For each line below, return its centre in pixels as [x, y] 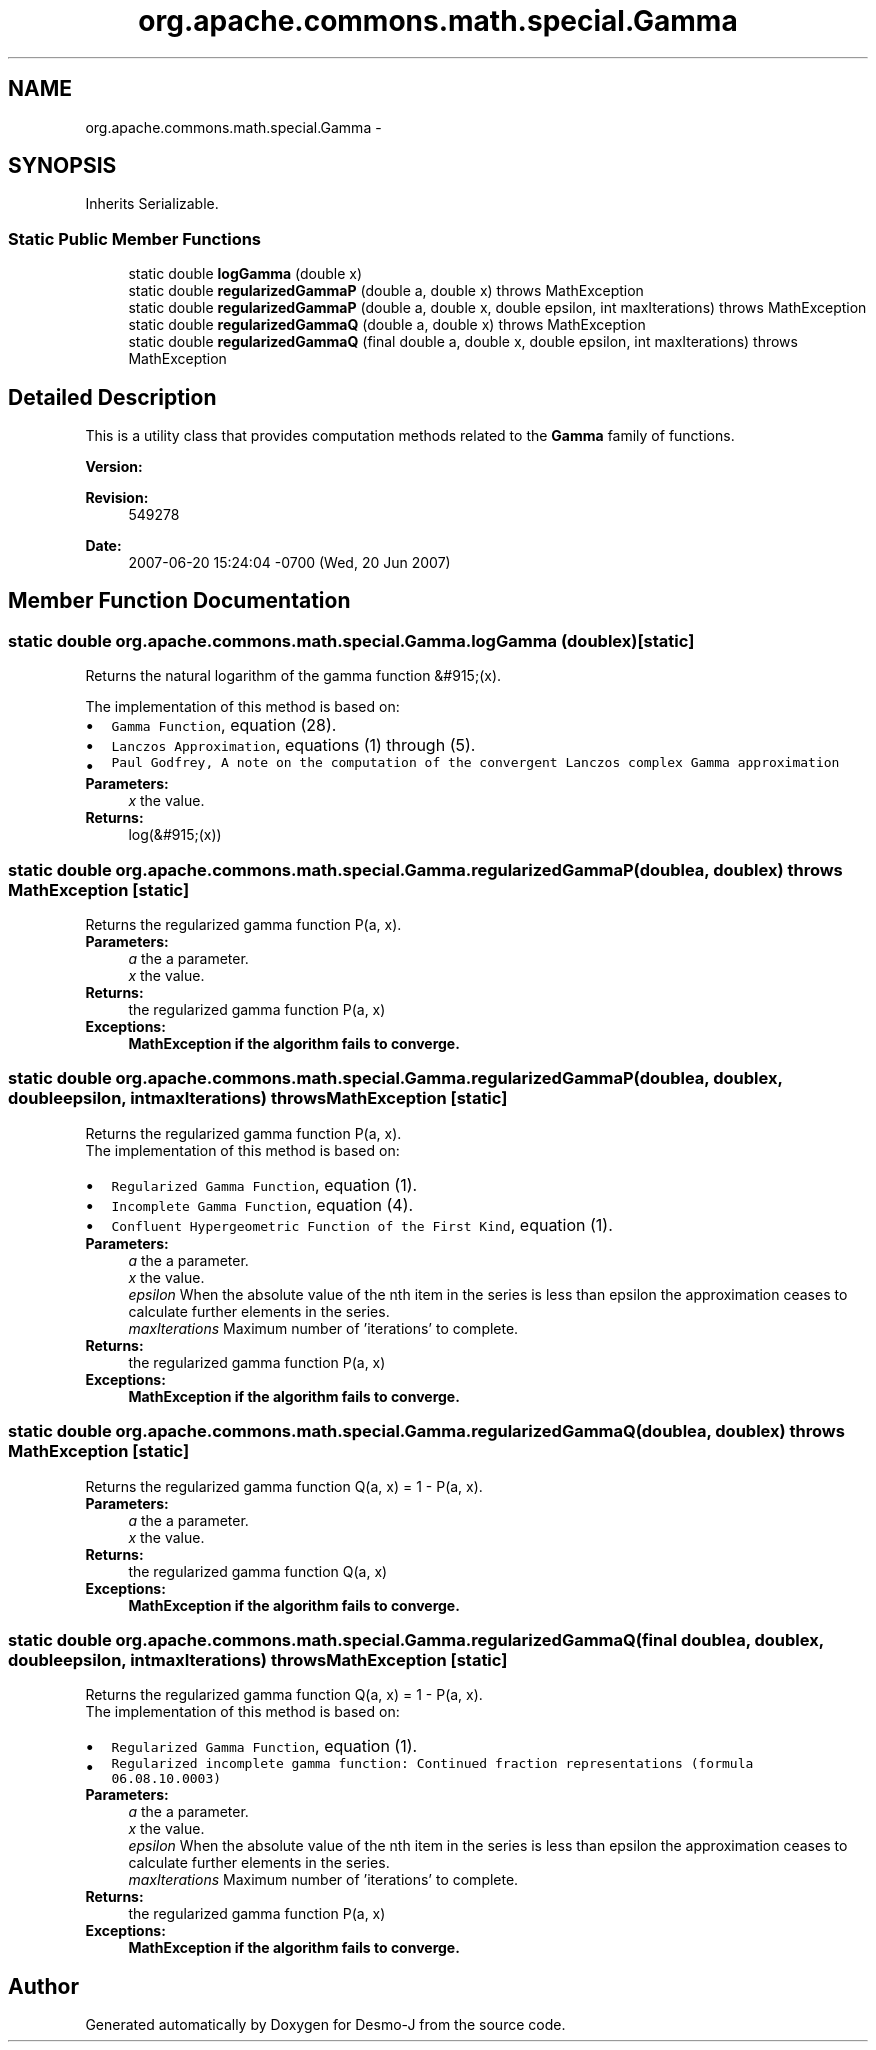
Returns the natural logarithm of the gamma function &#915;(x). [293, 676]
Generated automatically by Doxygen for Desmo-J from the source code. [325, 2025]
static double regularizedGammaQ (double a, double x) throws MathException [387, 325]
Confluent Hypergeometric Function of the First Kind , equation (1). [362, 1224]
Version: [114, 467]
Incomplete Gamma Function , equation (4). [262, 1204]
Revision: [117, 498]
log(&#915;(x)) [175, 835]
